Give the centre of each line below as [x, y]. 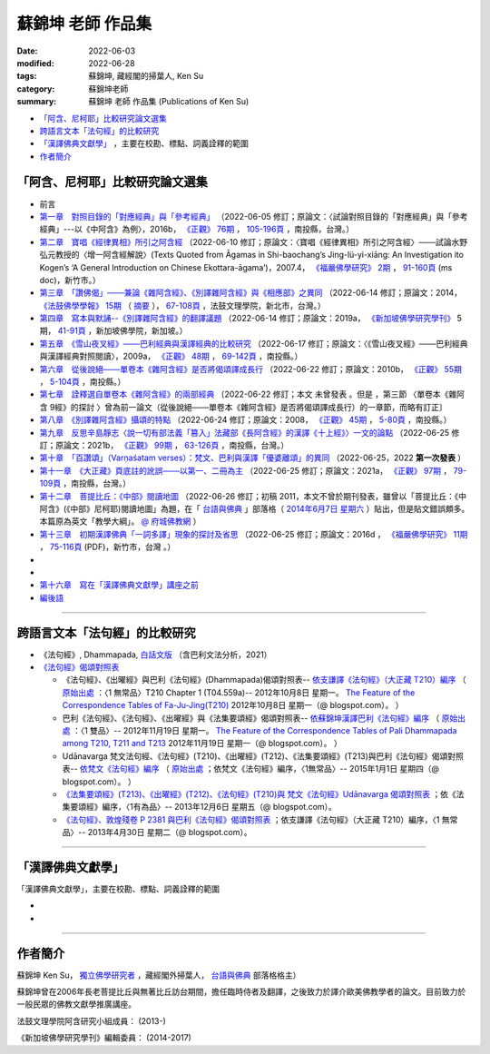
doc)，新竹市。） [70, 280]
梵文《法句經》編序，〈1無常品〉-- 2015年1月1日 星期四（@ [330, 769]
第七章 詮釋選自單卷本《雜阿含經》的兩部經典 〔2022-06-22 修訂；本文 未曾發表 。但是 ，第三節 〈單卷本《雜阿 [252, 394]
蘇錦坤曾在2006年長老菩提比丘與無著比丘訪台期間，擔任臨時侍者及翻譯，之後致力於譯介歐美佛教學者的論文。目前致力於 [241, 992]
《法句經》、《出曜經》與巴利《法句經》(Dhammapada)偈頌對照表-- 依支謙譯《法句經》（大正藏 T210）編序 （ [264, 680]
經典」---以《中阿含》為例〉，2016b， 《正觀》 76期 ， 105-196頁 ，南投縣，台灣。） [197, 229]
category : [36, 89]
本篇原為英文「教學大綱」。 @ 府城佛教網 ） [120, 521]
